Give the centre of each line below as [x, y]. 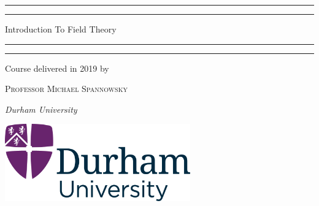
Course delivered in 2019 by [57, 68]
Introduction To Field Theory [61, 29]
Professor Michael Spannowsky [66, 89]
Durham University [41, 109]
